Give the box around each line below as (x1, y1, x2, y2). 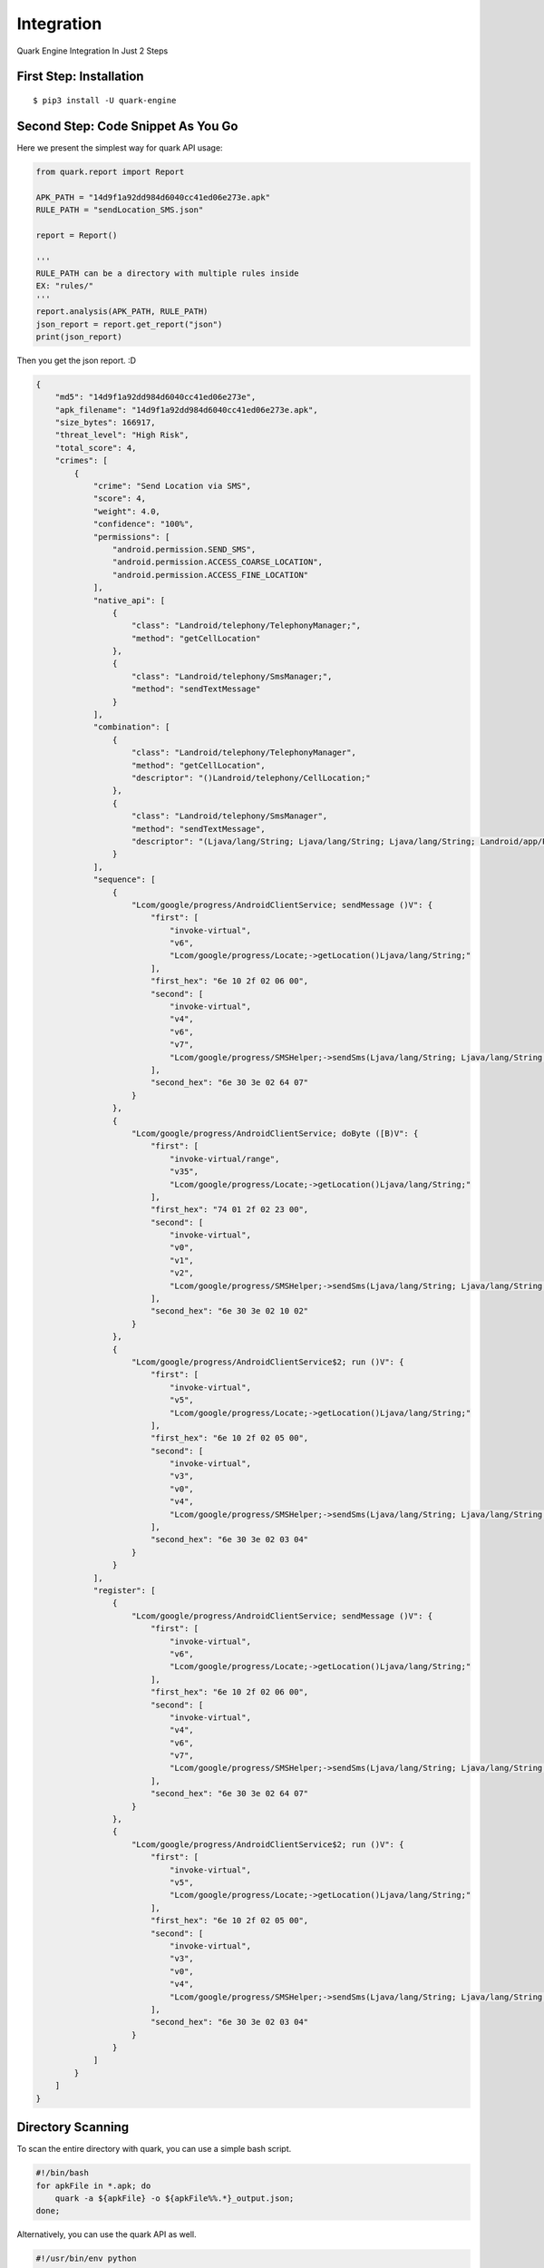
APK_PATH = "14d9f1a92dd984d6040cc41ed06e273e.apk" (35, 191, 271, 202)
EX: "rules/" (35, 281, 94, 291)
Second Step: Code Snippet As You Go (16, 118, 238, 133)
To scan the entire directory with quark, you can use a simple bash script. (16, 2144, 292, 2155)
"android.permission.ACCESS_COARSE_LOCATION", (112, 557, 324, 567)
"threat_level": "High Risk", (54, 430, 189, 440)
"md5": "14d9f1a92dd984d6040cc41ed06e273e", (54, 392, 257, 403)
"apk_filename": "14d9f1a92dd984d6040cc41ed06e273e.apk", (54, 405, 318, 415)
